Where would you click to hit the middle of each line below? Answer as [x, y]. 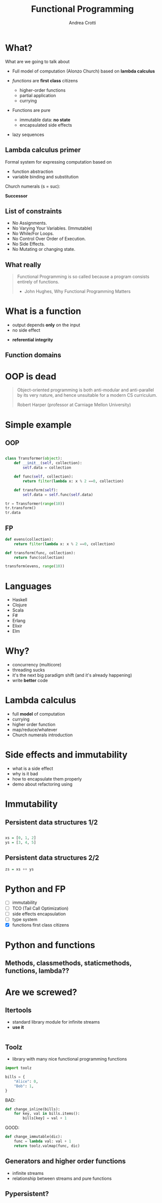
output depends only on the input [46, 325]
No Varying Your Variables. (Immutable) [52, 228]
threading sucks [28, 670]
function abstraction [33, 172]
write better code [30, 681]
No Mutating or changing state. [44, 249]
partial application [38, 95]
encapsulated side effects [46, 125]
